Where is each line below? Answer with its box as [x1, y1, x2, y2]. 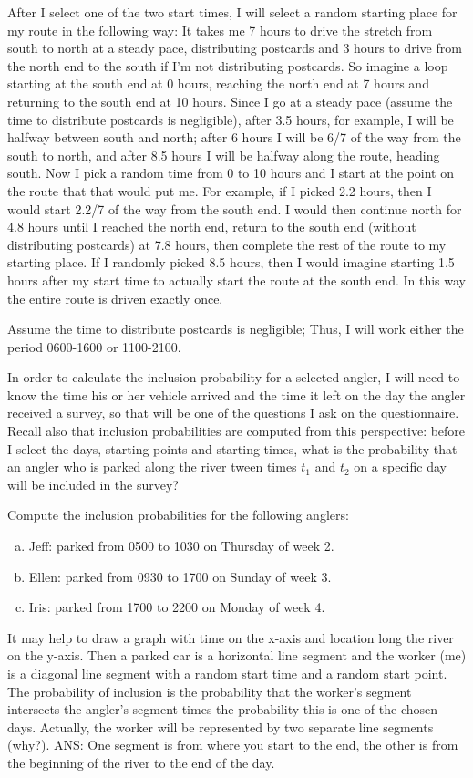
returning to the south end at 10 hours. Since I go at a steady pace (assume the [7, 91, 453, 110]
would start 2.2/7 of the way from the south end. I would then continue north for [7, 199, 462, 218]
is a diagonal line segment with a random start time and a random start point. [7, 664, 447, 682]
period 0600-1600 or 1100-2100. [7, 337, 181, 356]
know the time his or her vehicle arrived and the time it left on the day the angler [7, 385, 466, 404]
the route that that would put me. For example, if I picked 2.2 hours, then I [7, 181, 432, 200]
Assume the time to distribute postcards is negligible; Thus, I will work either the [7, 319, 464, 338]
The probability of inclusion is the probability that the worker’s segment [7, 681, 412, 700]
